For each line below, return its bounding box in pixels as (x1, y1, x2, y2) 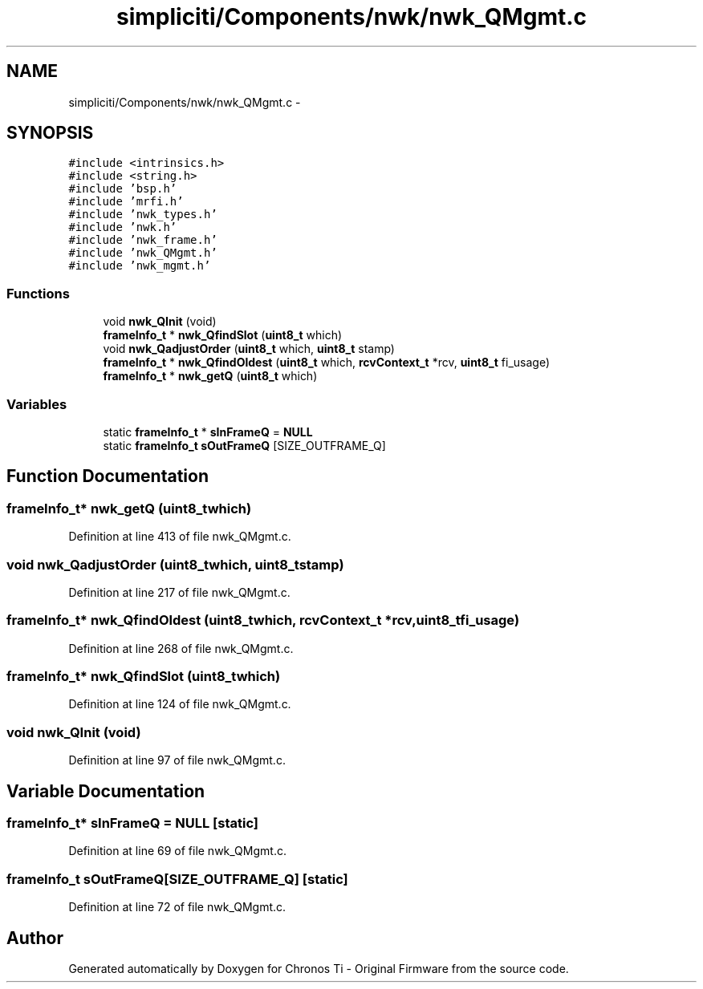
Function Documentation (6, 466, 209, 487)
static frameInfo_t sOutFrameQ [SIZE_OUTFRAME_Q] (103, 438, 386, 452)
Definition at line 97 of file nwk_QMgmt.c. (68, 753, 286, 768)
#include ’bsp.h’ (68, 182, 177, 196)
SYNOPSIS (6, 123, 94, 144)
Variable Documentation (6, 780, 205, 801)
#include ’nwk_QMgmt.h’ (68, 246, 217, 260)
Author (6, 927, 63, 948)
